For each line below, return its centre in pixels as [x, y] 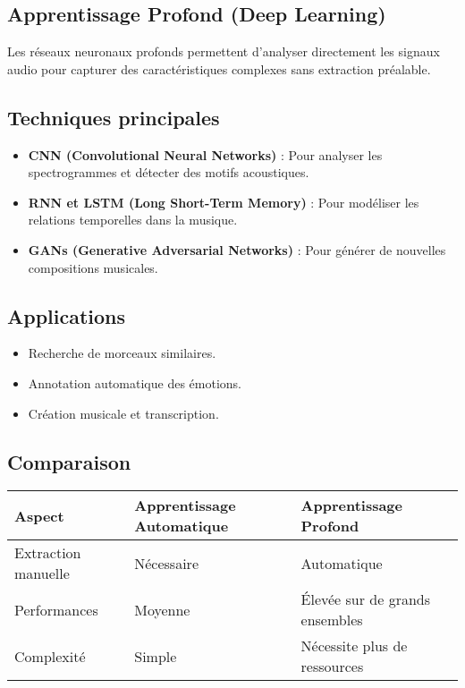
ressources [332, 667]
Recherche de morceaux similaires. [122, 353]
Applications [67, 315]
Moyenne [162, 609]
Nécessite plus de [354, 646]
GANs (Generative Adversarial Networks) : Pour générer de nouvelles [237, 249]
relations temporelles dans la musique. [133, 220]
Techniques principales [114, 117]
